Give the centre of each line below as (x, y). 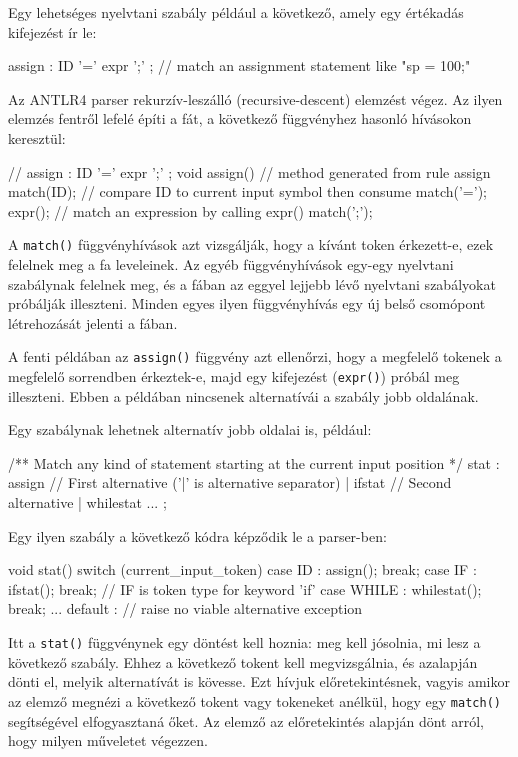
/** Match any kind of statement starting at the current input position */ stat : (254, 462)
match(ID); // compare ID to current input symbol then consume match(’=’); (247, 191)
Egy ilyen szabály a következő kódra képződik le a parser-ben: (197, 535)
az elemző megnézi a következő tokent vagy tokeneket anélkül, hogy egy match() (254, 700)
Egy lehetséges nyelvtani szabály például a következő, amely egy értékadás (236, 12)
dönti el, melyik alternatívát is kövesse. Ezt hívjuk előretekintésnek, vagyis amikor (259, 681)
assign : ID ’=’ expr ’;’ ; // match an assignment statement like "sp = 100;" (239, 65)
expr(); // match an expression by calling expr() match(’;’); (190, 210)
